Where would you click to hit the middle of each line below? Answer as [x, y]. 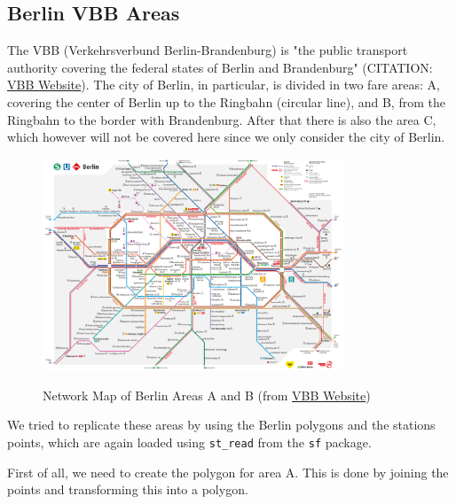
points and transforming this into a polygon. [128, 489]
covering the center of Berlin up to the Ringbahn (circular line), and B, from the [226, 101]
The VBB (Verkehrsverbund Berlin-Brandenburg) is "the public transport [208, 50]
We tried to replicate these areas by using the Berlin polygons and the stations [221, 425]
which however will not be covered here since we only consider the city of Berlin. [226, 137]
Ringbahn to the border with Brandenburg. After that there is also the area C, [222, 119]
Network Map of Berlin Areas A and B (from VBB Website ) [207, 395]
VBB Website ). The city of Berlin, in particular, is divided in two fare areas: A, [224, 85]
